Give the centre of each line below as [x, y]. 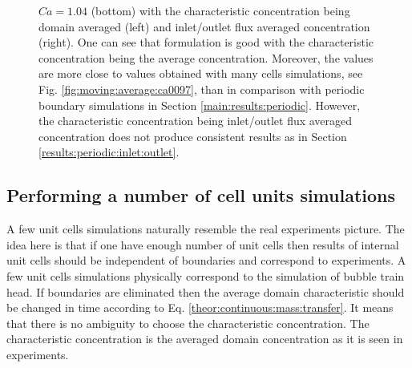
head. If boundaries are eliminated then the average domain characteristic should [206, 291]
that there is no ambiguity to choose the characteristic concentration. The [188, 323]
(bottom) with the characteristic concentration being [220, 10]
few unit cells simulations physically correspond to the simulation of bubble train [206, 275]
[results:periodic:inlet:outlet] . [109, 152]
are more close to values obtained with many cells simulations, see [201, 73]
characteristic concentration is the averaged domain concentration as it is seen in [205, 339]
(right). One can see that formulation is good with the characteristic [206, 42]
